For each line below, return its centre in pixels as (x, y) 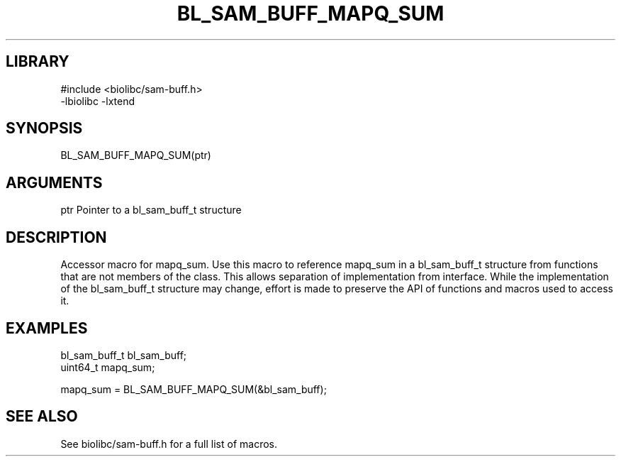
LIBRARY (38, 62)
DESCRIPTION (56, 237)
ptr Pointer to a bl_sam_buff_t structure (151, 210)
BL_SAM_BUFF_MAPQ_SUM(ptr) (136, 155)
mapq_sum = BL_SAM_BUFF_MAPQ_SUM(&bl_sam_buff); (194, 389)
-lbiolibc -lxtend (98, 101)
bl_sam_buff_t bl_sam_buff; (124, 355)
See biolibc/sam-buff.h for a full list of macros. (169, 444)
